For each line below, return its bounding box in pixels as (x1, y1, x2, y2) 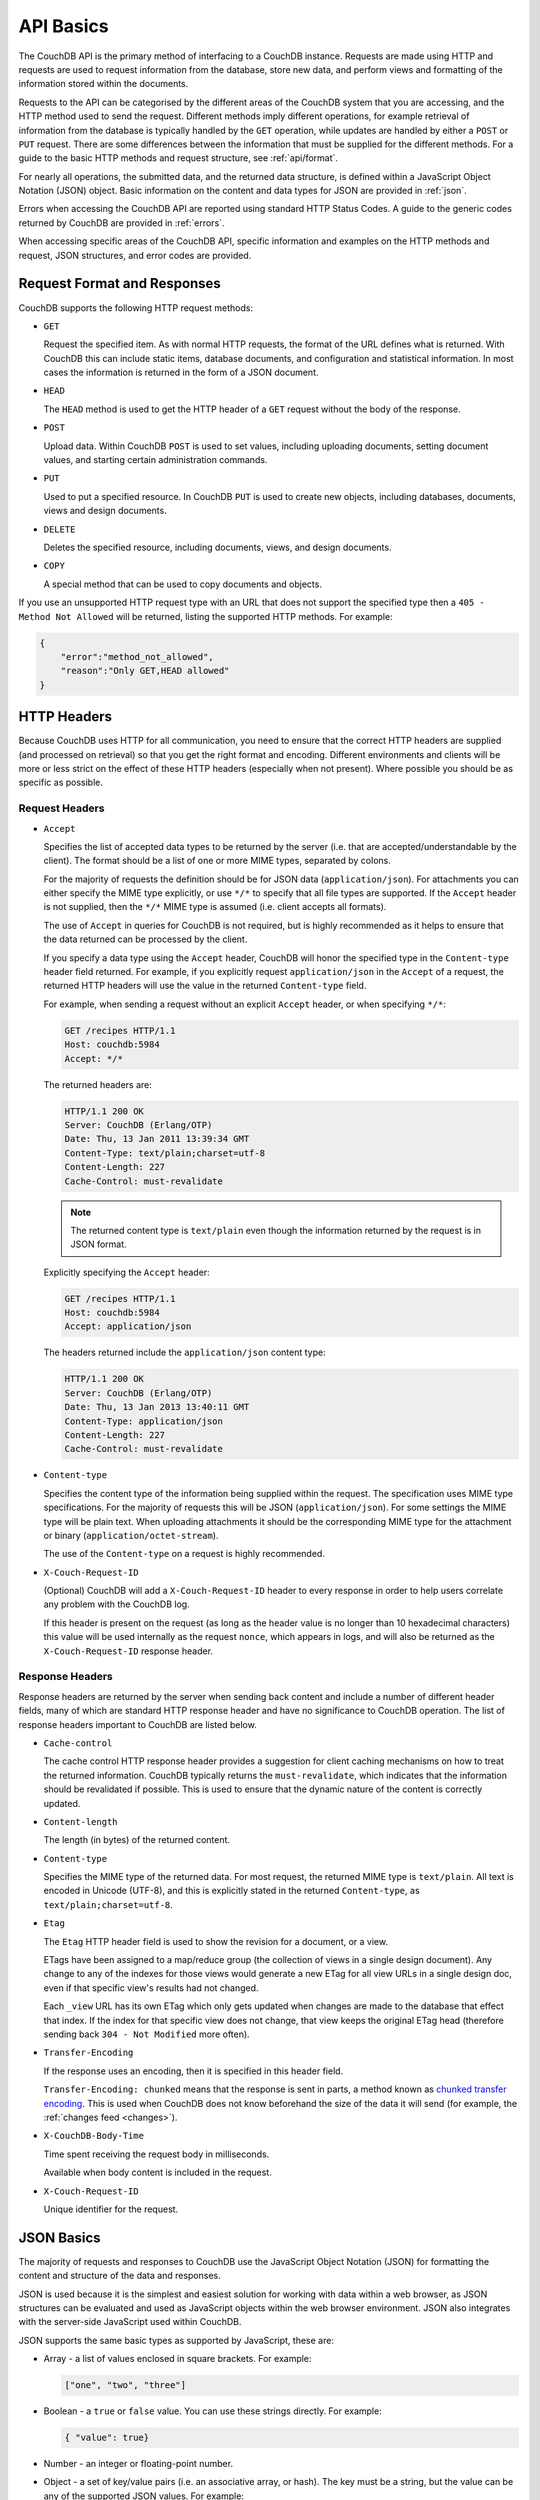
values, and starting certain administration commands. (43, 454, 268, 466)
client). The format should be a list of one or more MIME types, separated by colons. (43, 855, 392, 867)
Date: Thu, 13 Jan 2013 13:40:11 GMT (64, 1401, 250, 1413)
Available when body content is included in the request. (43, 2166, 272, 2179)
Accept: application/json (64, 1321, 192, 1332)
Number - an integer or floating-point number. (43, 2458, 234, 2470)
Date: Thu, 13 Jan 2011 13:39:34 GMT (64, 1133, 250, 1145)
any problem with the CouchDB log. (43, 1598, 190, 1610)
